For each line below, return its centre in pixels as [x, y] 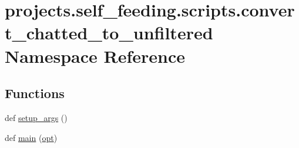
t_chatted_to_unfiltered [109, 33]
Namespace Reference [95, 55]
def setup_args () [36, 117]
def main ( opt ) [31, 137]
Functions [35, 93]
